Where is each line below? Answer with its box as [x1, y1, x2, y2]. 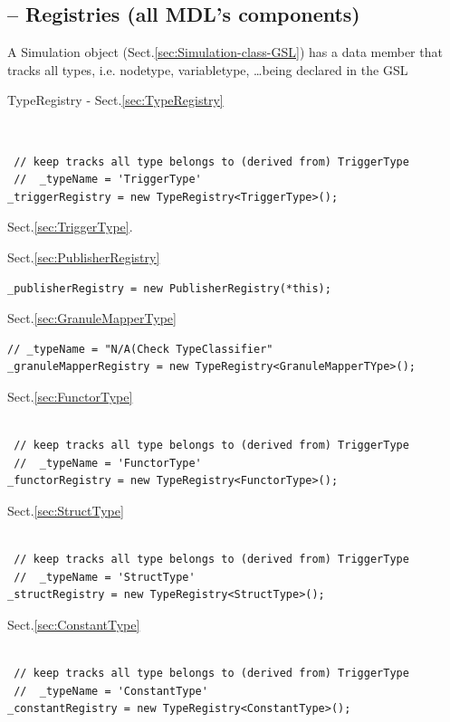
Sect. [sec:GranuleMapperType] [7, 309, 177, 328]
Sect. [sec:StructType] [7, 500, 124, 519]
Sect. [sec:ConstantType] [7, 614, 140, 633]
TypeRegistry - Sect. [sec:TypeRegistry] [7, 90, 224, 109]
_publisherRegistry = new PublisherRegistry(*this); [7, 281, 331, 295]
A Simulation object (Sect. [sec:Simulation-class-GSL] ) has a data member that [7, 43, 443, 62]
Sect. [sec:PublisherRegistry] [7, 247, 160, 266]
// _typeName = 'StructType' [14, 570, 196, 584]
